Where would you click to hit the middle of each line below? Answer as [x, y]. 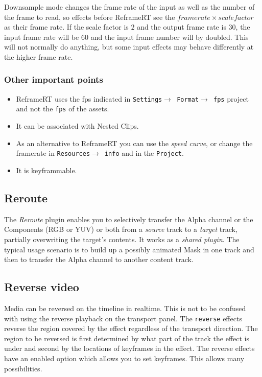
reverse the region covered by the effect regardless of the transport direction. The [131, 328]
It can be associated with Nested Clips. [77, 126]
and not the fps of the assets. [63, 109]
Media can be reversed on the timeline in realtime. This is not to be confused [125, 308]
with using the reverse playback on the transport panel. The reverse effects [123, 318]
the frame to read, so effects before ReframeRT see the [90, 17]
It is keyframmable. [46, 170]
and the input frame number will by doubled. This [170, 37]
